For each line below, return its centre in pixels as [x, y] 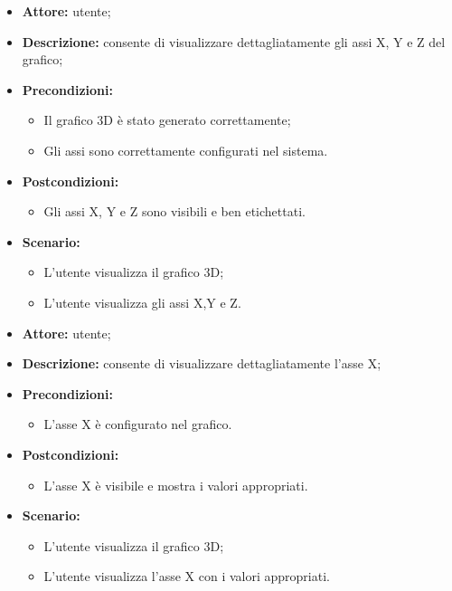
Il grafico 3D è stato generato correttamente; [167, 120]
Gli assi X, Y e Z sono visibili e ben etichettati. [174, 211]
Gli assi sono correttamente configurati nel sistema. [186, 150]
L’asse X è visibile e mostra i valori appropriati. [176, 485]
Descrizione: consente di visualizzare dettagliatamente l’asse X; [202, 363]
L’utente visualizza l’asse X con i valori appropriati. [187, 576]
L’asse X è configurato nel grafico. [138, 424]
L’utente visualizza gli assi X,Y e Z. [142, 302]
